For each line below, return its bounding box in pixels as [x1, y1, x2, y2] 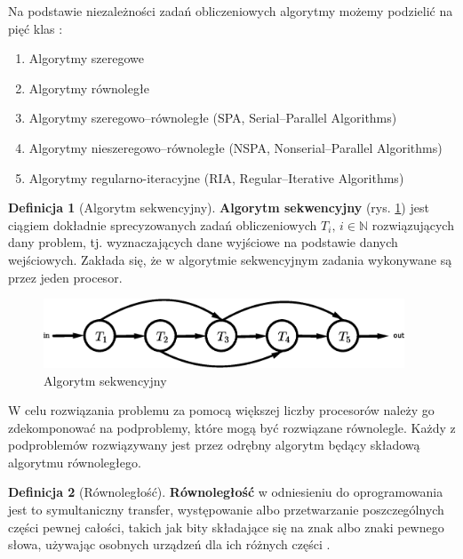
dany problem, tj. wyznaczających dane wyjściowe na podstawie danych [8, 233, 398, 252]
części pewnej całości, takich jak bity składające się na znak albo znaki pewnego [8, 517, 444, 536]
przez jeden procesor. [8, 268, 123, 286]
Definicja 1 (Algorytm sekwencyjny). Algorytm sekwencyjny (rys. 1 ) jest [8, 198, 429, 217]
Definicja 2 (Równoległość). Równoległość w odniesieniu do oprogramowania [8, 483, 443, 501]
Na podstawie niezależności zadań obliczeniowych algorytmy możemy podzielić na [8, 2, 453, 20]
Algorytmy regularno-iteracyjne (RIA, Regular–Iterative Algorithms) [28, 168, 404, 187]
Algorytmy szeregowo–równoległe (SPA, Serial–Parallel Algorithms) [28, 108, 397, 127]
